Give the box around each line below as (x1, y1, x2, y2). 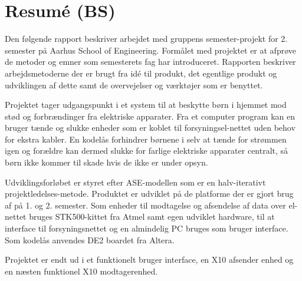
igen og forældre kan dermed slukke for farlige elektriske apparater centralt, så (5, 144, 288, 157)
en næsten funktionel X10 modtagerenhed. (5, 265, 158, 277)
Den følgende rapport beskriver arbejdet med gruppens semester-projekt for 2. (5, 32, 288, 45)
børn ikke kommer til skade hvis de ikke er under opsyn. (5, 156, 208, 168)
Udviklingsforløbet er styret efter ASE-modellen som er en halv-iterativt (5, 176, 266, 188)
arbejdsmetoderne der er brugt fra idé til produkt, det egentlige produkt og (5, 67, 277, 79)
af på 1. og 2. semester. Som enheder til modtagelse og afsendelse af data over (5, 199, 286, 211)
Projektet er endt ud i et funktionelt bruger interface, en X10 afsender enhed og (5, 253, 294, 266)
